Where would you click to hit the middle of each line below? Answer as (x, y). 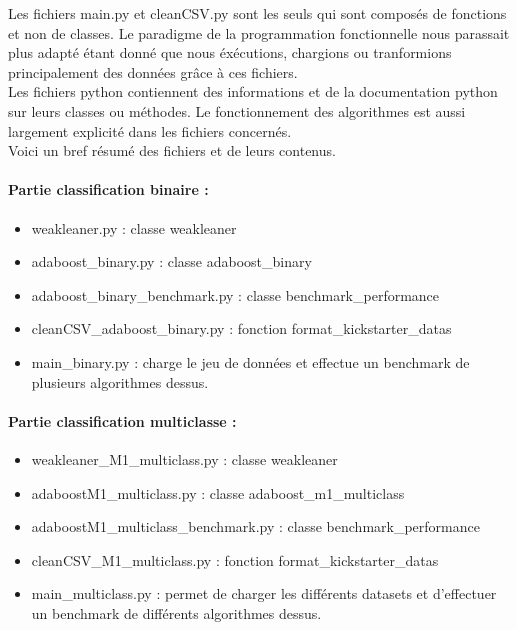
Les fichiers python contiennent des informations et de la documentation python (253, 91)
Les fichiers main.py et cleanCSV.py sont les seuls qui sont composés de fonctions (257, 13)
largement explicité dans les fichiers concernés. (150, 130)
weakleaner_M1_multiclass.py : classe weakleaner (184, 458)
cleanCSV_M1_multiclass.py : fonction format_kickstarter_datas (235, 559)
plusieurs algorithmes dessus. (120, 381)
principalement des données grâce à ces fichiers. (153, 71)
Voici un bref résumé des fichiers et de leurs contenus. (172, 150)
